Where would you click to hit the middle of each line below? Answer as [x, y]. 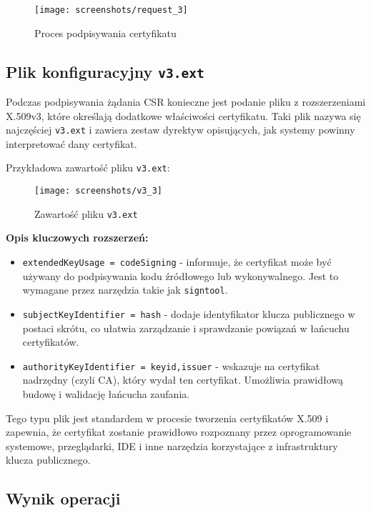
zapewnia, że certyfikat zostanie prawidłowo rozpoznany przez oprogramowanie [179, 432]
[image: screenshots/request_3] [111, 10]
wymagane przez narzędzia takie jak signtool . [125, 290]
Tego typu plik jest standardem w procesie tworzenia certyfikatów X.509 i [167, 418]
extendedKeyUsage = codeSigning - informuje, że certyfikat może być [177, 262]
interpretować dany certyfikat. [71, 143]
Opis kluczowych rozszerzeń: [77, 238]
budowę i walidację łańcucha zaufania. [106, 394]
